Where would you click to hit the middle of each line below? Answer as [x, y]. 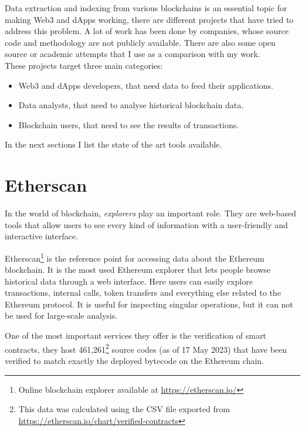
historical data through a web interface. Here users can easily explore [129, 281]
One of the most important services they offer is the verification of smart [135, 335]
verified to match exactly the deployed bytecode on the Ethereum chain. [135, 360]
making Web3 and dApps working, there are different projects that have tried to [149, 19]
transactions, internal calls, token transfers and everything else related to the [143, 293]
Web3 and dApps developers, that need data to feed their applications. [146, 85]
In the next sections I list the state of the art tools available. [113, 144]
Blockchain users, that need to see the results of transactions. [129, 124]
